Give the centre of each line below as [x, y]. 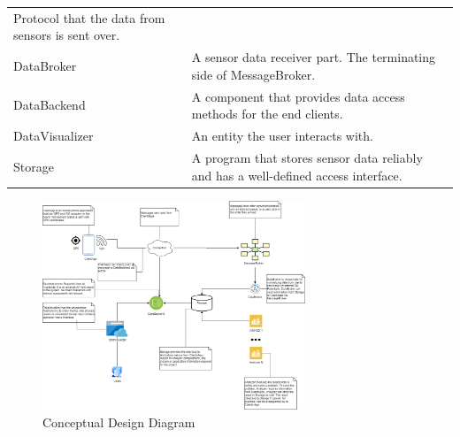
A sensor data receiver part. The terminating [314, 57]
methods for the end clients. [267, 114]
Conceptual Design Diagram [119, 422]
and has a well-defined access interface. [297, 175]
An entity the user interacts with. [282, 136]
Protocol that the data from [89, 17]
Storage [34, 166]
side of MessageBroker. [253, 74]
